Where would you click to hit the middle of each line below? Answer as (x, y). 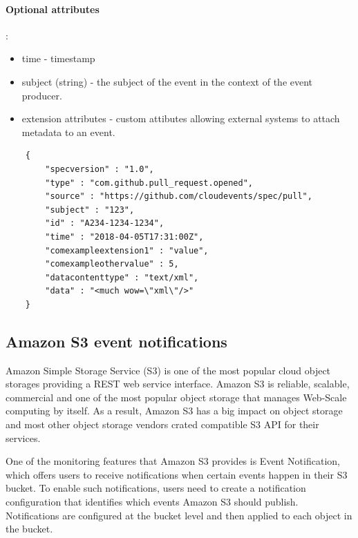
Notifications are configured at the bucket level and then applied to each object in (179, 515)
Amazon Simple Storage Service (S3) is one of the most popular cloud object (168, 370)
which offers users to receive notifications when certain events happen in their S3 (177, 474)
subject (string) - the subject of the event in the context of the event (167, 81)
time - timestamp (58, 58)
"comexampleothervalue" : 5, (112, 264)
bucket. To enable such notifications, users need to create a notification (156, 488)
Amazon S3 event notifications (116, 341)
